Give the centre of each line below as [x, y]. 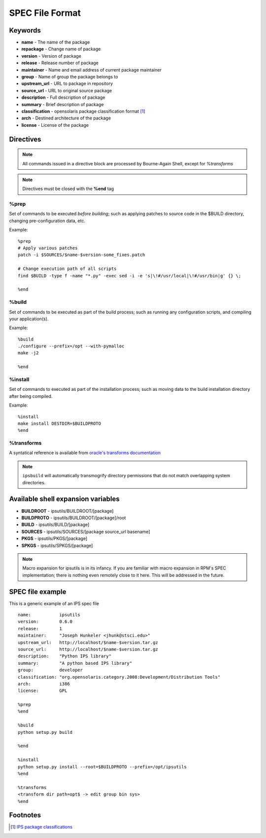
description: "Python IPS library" [65, 656]
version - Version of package [51, 56]
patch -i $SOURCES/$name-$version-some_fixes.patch [82, 255]
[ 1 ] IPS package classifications [41, 827]
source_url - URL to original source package [67, 90]
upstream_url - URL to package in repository [67, 83]
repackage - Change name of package [61, 49]
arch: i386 [44, 684]
